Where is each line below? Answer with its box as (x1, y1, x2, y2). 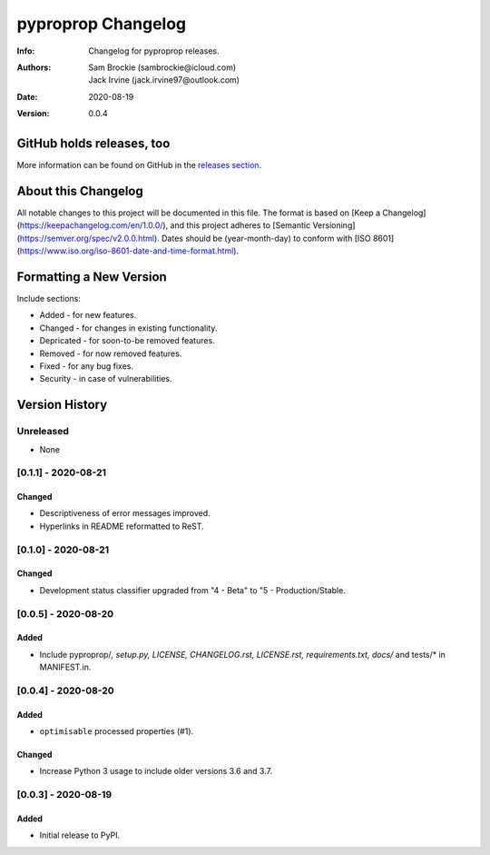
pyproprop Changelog (16, 14, 187, 34)
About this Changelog (16, 183, 144, 199)
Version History (16, 397, 108, 413)
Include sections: (16, 293, 81, 303)
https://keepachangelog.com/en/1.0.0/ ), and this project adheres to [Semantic (19, 220, 311, 231)
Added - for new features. (39, 310, 137, 321)
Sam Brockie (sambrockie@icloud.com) (88, 62, 237, 73)
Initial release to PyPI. (39, 830, 121, 840)
